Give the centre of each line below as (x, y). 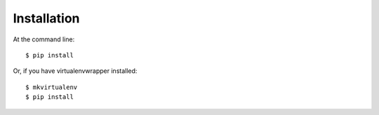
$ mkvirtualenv (52, 87)
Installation (46, 18)
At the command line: (44, 39)
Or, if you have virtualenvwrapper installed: (75, 71)
